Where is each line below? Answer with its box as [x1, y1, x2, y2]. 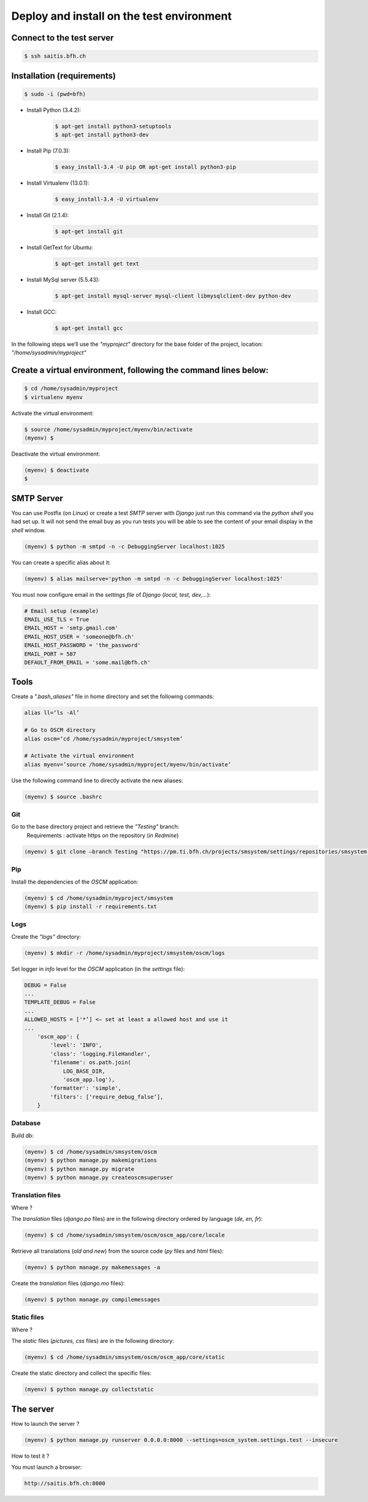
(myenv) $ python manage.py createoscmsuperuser [24, 1174, 174, 1181]
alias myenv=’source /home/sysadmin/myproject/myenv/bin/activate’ [24, 761, 232, 768]
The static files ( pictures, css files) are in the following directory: [11, 1337, 174, 1345]
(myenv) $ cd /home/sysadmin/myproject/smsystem [24, 894, 174, 901]
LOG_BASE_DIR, [63, 1067, 105, 1075]
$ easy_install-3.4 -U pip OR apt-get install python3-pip [55, 163, 236, 171]
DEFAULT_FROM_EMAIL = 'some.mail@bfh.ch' [24, 659, 151, 666]
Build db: [11, 1132, 34, 1139]
